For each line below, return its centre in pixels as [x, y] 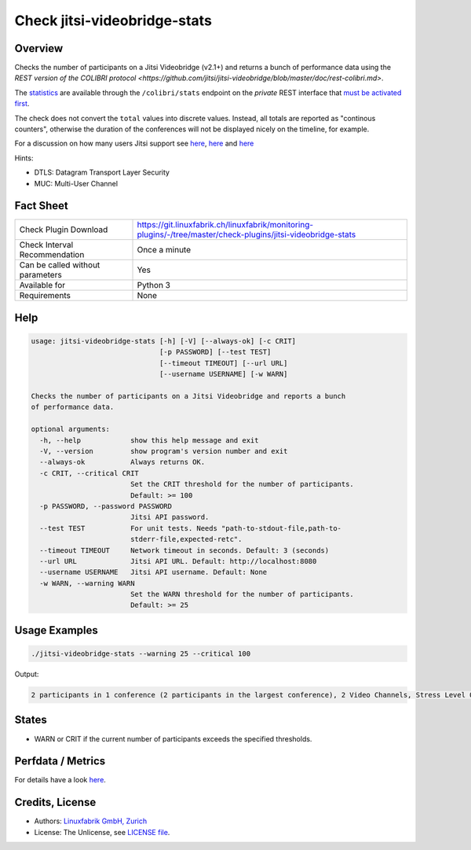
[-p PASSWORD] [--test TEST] [215, 352]
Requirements [45, 296]
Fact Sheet [41, 206]
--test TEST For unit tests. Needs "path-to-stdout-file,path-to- [190, 528]
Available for [42, 285]
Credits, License [55, 802]
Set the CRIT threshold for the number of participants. [242, 484]
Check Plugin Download [64, 230]
